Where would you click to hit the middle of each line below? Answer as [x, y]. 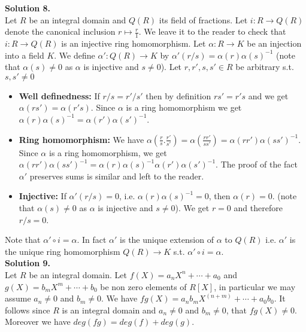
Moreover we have [38, 322]
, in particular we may [255, 286]
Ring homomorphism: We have [81, 139]
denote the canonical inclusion [60, 31]
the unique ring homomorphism [63, 251]
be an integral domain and [78, 19]
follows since [28, 310]
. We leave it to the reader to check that [212, 31]
